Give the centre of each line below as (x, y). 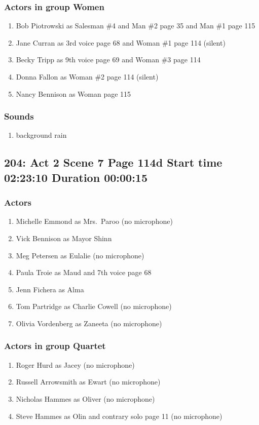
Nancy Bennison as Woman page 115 (73, 93)
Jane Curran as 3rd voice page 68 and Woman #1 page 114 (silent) (121, 42)
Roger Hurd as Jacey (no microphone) (75, 364)
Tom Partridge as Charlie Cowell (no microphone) (94, 306)
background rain (41, 135)
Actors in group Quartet (55, 346)
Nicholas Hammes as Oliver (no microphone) (85, 398)
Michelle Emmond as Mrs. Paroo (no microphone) (94, 221)
